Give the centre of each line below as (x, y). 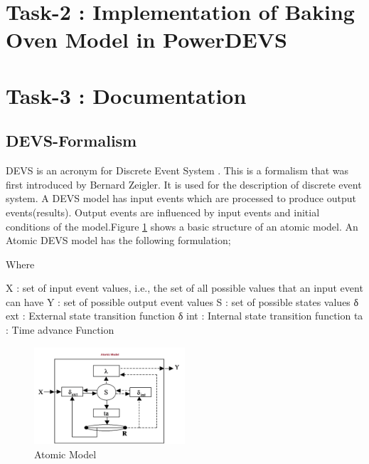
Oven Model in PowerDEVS (146, 39)
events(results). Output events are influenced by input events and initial (163, 212)
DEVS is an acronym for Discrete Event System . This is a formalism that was (177, 170)
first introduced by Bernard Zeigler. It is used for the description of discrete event (184, 184)
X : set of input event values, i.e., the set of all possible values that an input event (184, 288)
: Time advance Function (60, 330)
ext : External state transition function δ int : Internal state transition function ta (184, 316)
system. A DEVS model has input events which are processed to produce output (181, 198)
